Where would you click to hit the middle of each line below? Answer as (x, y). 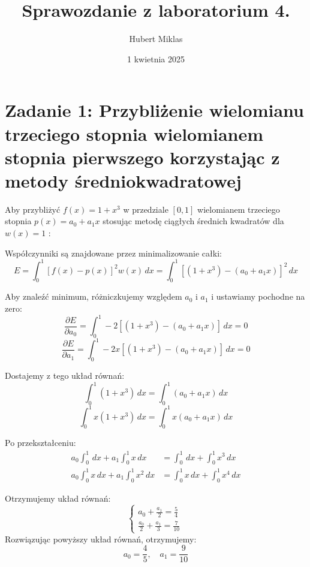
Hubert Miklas (156, 39)
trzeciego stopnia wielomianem (134, 133)
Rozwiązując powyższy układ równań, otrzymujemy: (101, 539)
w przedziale (146, 209)
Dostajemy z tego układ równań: (65, 376)
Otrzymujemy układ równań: (58, 498)
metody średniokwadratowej (123, 180)
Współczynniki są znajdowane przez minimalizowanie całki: (113, 253)
